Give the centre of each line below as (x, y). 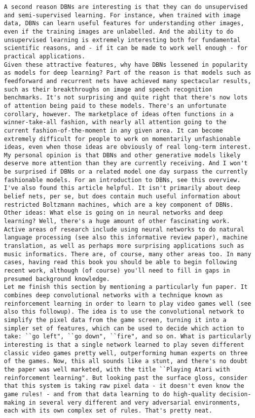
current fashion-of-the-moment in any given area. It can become (113, 130)
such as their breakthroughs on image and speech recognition (108, 89)
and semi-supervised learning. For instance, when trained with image (122, 15)
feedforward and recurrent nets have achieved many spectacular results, (128, 81)
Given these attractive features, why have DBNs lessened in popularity (126, 65)
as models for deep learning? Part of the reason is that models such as (128, 73)
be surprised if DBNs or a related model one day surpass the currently (126, 172)
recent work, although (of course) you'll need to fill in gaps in (117, 271)
